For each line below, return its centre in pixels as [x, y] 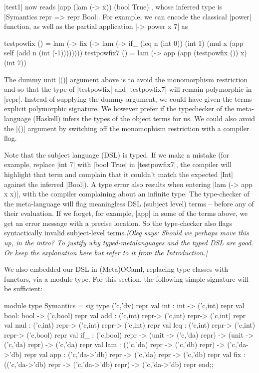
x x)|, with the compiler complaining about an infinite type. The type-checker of [127, 194]
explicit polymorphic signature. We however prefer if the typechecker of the [119, 108]
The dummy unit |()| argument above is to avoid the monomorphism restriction [126, 79]
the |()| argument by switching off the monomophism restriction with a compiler [127, 128]
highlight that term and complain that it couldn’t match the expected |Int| [119, 174]
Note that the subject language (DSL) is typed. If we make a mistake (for [117, 154]
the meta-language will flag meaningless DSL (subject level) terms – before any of [129, 203]
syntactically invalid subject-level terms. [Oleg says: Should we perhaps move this [127, 233]
